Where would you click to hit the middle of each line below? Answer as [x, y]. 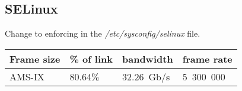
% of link [91, 58]
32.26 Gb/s [146, 76]
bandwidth [148, 58]
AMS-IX [27, 76]
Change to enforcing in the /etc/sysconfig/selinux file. [103, 33]
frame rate [207, 58]
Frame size [35, 58]
